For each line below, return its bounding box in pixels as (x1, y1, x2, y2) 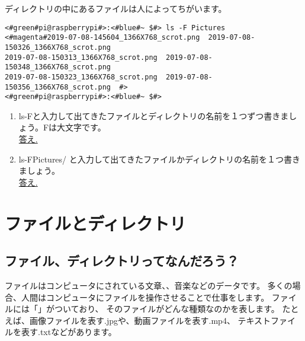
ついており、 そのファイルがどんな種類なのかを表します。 (54, 302, 280, 315)
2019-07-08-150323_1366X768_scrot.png (5, 72, 158, 81)
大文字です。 (57, 121, 106, 133)
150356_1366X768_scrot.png (5, 82, 111, 91)
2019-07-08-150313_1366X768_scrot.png (5, 53, 158, 62)
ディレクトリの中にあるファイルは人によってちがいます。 (5, 2, 227, 14)
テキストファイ (237, 314, 296, 326)
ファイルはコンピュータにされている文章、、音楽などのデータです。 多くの (5, 279, 293, 291)
